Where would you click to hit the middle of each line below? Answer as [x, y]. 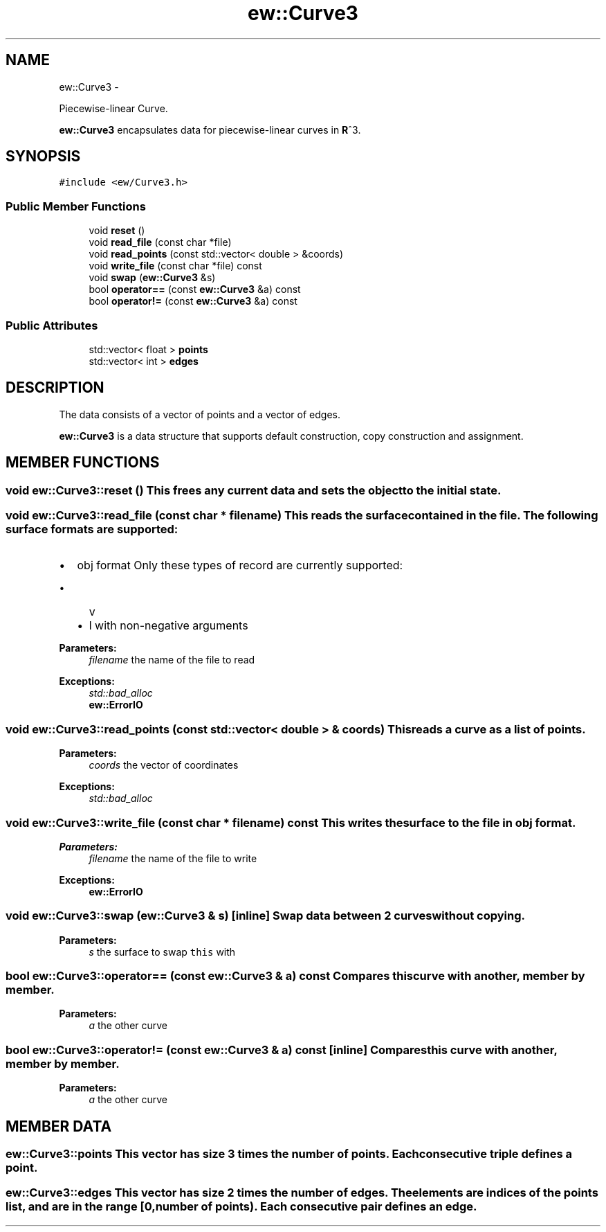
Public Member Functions [76, 206]
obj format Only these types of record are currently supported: [240, 565]
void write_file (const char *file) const [175, 266]
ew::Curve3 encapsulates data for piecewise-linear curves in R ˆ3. [210, 130]
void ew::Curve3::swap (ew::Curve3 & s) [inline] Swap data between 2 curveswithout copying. [266, 916]
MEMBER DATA [59, 1126]
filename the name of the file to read [172, 660]
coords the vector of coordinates [164, 765]
